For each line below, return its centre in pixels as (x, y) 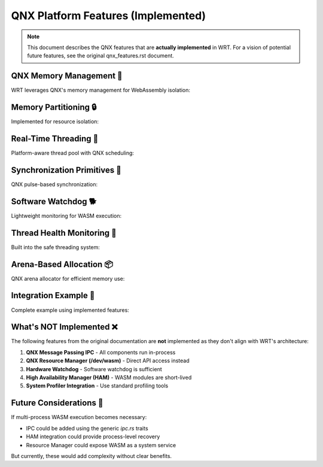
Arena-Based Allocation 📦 (62, 264)
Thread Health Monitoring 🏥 (64, 233)
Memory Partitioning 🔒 (54, 107)
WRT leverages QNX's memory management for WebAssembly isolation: (101, 90)
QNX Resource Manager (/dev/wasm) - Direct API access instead (108, 361)
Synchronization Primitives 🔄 (66, 170)
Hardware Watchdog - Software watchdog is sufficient (94, 369)
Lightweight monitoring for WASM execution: (66, 216)
